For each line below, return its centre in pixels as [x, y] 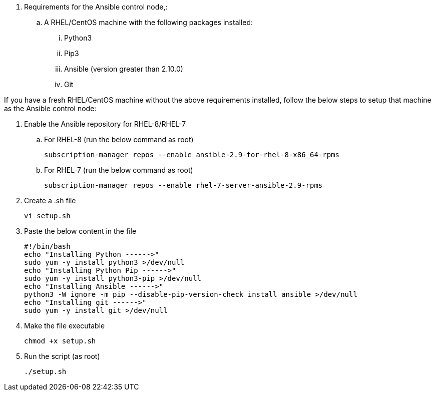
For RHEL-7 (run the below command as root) [119, 170]
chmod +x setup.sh [60, 341]
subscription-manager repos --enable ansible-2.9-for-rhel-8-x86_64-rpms [192, 155]
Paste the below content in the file [80, 231]
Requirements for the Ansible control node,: [96, 7]
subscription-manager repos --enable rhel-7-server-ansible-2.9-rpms [183, 185]
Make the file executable [65, 326]
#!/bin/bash [47, 246]
